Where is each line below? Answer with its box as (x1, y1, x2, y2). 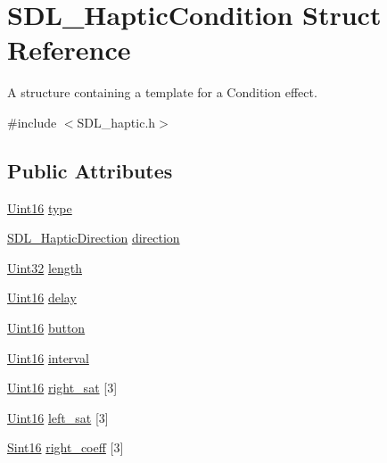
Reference (7, 31, 131, 68)
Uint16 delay (7, 288, 77, 307)
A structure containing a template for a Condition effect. (7, 83, 317, 102)
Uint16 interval (7, 348, 89, 367)
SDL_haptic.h (77, 112, 156, 131)
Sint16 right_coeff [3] (7, 438, 124, 457)
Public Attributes (7, 156, 173, 184)
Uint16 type (7, 198, 72, 217)
